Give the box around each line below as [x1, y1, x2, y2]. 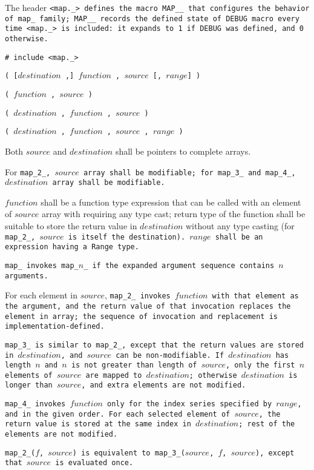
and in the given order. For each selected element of [5, 409, 231, 418]
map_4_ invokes [5, 400, 66, 409]
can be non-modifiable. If [116, 351, 224, 360]
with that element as [212, 292, 299, 301]
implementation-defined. [5, 322, 105, 331]
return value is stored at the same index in [5, 420, 191, 429]
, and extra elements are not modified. [81, 381, 246, 390]
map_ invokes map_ [5, 261, 79, 270]
